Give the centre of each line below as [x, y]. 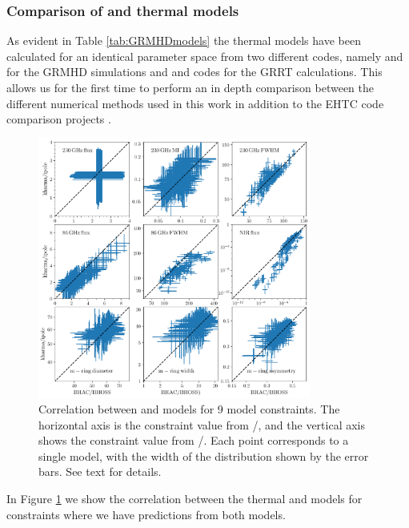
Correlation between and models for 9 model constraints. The [189, 408]
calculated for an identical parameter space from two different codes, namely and [205, 56]
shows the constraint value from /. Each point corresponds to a [194, 440]
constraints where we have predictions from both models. [146, 514]
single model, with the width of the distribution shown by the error [204, 455]
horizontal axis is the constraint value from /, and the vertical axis [202, 424]
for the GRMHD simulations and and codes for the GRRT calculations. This [194, 72]
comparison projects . [59, 119]
